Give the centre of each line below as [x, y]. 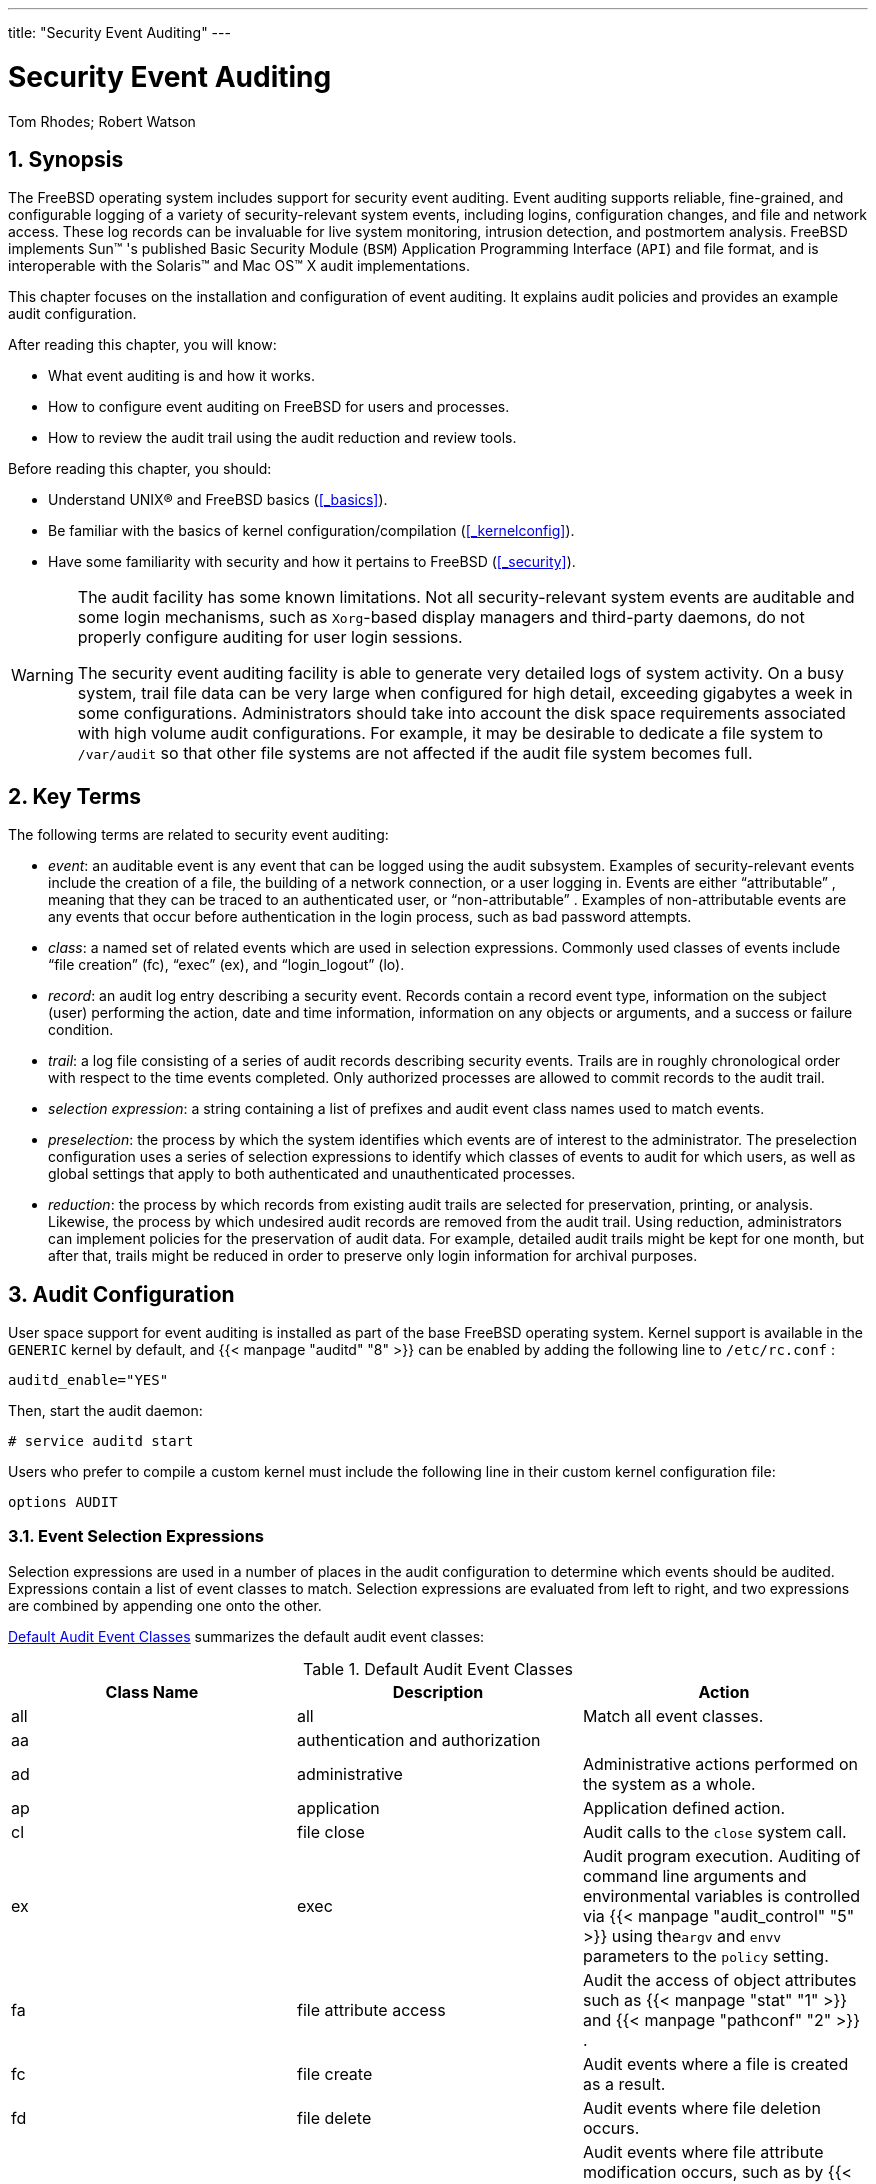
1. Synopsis [66, 159]
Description [438, 1691]
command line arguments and [694, 1875]
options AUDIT [63, 1502]
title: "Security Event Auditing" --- [119, 32]
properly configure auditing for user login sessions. [270, 637]
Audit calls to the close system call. [714, 1831]
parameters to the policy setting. [705, 1955]
